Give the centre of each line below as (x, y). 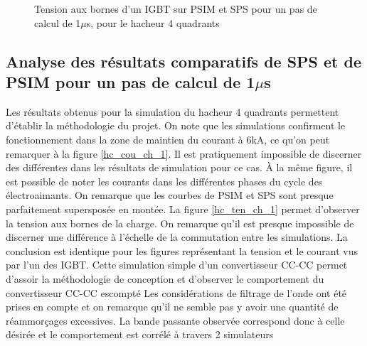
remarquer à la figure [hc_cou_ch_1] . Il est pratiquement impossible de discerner (184, 153)
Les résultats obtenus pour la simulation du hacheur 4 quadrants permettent (172, 111)
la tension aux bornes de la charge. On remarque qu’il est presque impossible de (180, 223)
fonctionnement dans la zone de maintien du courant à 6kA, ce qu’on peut (168, 139)
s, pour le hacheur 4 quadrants (153, 22)
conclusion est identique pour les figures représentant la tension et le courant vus (182, 250)
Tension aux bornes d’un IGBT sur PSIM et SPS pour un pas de (176, 9)
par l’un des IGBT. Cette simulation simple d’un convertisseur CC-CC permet (177, 265)
